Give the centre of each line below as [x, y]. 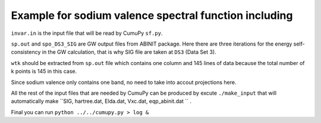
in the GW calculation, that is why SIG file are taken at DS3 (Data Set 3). [129, 52]
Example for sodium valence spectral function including [152, 15]
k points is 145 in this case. [44, 72]
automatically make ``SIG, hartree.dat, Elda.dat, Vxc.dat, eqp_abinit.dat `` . [101, 101]
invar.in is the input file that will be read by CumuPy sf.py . [87, 33]
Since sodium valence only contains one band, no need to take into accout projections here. [124, 82]
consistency [26, 52]
